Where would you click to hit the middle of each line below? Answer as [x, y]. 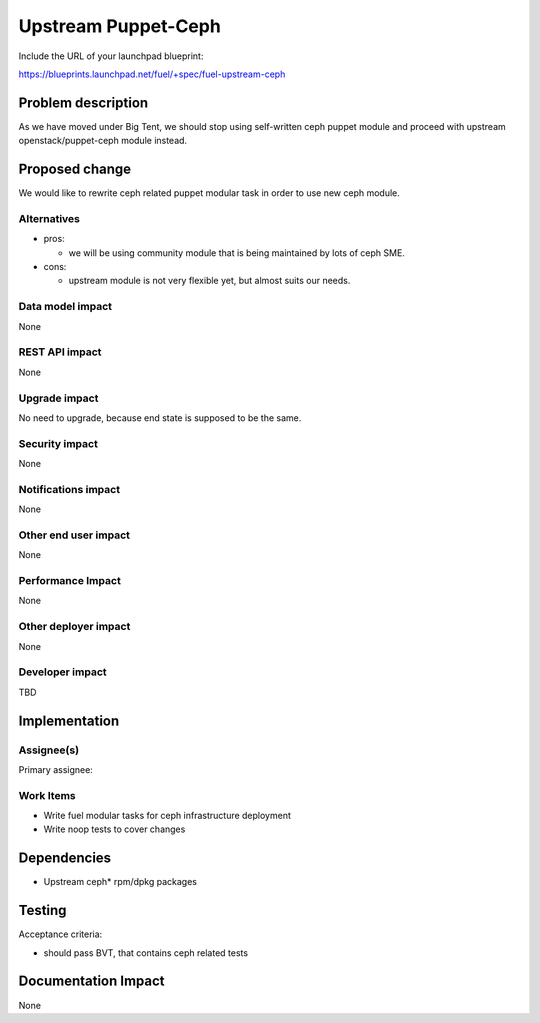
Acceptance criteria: [60, 934]
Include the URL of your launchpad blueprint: [111, 56]
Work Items [47, 795]
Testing [42, 910]
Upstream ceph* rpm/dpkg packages [120, 882]
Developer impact [62, 672]
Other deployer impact [74, 627]
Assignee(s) [49, 750]
